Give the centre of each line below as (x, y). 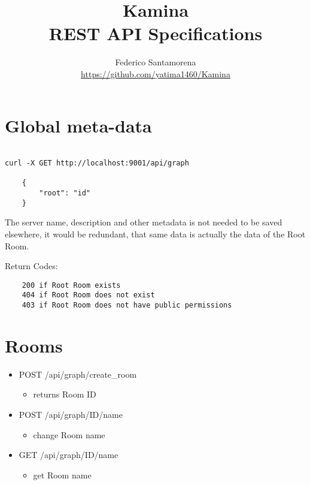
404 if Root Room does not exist (88, 295)
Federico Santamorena (156, 62)
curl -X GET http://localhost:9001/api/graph (97, 163)
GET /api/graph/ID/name (69, 455)
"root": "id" (65, 193)
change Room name (69, 434)
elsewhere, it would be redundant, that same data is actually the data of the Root (155, 234)
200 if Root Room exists (71, 285)
